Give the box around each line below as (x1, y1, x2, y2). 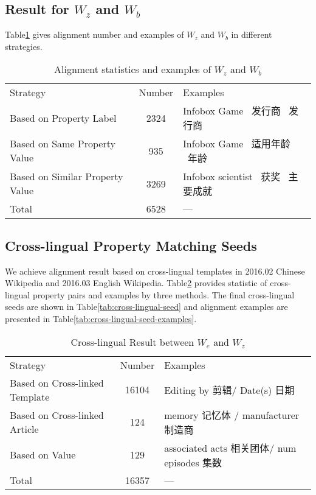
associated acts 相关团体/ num (164, 440, 297, 455)
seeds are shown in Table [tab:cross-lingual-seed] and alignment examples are (5, 300, 288, 313)
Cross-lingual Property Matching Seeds (5, 236, 257, 255)
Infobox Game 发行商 (183, 104, 281, 118)
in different (231, 28, 272, 41)
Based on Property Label (10, 110, 117, 125)
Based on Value (10, 448, 76, 462)
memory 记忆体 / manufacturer (164, 407, 300, 422)
